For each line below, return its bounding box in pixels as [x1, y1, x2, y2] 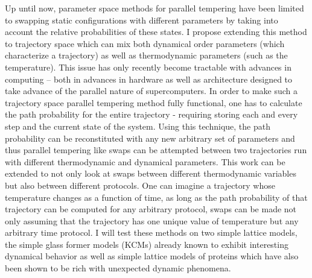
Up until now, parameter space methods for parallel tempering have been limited [5, 2, 304, 14]
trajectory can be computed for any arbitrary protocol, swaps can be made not [5, 203, 297, 215]
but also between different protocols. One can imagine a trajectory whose [5, 178, 275, 191]
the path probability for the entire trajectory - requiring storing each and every [5, 108, 298, 121]
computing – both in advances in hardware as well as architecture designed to [5, 72, 293, 85]
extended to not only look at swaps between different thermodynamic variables [5, 167, 296, 180]
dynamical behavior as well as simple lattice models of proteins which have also [5, 250, 299, 262]
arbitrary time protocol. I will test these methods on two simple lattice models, [5, 226, 298, 239]
